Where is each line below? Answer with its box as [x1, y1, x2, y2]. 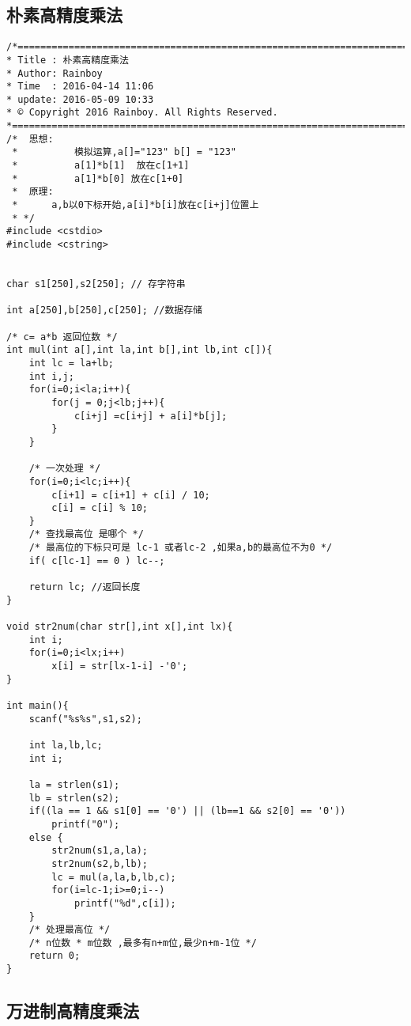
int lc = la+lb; [28, 357, 115, 369]
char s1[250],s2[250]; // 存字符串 [6, 278, 186, 290]
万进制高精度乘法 [6, 998, 139, 1023]
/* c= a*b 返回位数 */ [6, 331, 118, 343]
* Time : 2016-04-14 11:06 [6, 81, 154, 93]
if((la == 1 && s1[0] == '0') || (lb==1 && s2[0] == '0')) [28, 805, 346, 817]
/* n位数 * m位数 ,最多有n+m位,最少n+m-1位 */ [28, 937, 257, 948]
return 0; [28, 950, 81, 962]
